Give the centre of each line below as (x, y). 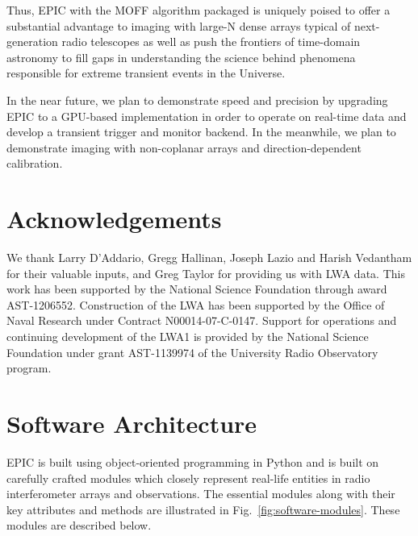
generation (32, 42)
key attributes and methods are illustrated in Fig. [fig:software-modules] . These (203, 509)
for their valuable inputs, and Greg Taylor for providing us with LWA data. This (206, 273)
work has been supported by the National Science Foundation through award (197, 289)
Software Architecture (132, 423)
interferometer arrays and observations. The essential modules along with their (201, 494)
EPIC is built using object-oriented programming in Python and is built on (193, 461)
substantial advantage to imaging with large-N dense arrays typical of (179, 25)
